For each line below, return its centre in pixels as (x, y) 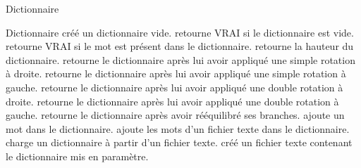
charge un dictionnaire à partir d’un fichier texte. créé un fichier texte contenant (179, 142)
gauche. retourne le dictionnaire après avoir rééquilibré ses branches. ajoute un (175, 115)
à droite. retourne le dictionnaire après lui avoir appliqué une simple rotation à (176, 73)
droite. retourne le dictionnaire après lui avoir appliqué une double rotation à (172, 101)
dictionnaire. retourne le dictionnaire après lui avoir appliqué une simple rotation (180, 59)
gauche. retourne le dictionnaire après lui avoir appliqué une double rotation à (175, 87)
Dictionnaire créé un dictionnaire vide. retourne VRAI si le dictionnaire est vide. (180, 32)
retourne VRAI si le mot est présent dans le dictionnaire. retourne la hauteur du (180, 46)
